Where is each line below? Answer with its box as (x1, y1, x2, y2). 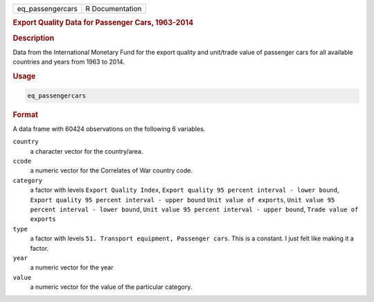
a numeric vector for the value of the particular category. (30, 283, 193, 291)
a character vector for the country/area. (30, 147, 143, 155)
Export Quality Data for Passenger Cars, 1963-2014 (12, 18, 194, 28)
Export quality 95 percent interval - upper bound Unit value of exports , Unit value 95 (30, 195, 335, 204)
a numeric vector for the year (30, 263, 114, 272)
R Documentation (85, 4, 142, 13)
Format (12, 109, 38, 119)
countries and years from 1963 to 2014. (12, 57, 125, 66)
